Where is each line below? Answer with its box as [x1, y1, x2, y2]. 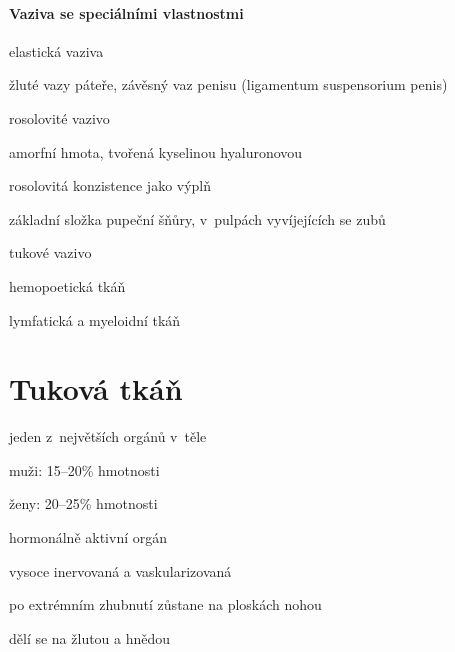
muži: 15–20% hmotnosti [9, 459, 160, 480]
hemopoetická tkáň [9, 275, 126, 296]
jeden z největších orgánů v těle [9, 426, 207, 447]
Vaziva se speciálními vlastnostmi [9, 2, 244, 23]
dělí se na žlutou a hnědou [9, 627, 171, 648]
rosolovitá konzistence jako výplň [9, 175, 212, 196]
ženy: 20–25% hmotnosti [9, 493, 158, 514]
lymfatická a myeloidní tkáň [9, 309, 181, 330]
